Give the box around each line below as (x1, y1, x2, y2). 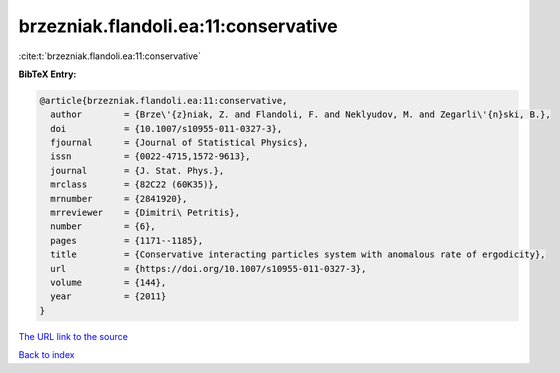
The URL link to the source (18, 330, 129, 342)
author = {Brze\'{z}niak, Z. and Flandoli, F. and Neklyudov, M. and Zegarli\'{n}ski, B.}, (50, 109, 552, 120)
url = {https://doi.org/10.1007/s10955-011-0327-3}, (50, 263, 367, 274)
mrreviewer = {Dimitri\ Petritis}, (50, 207, 240, 219)
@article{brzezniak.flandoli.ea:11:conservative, (39, 95, 288, 106)
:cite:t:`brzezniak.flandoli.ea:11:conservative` (18, 50, 202, 62)
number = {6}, (50, 221, 157, 232)
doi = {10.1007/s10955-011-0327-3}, (50, 123, 283, 134)
